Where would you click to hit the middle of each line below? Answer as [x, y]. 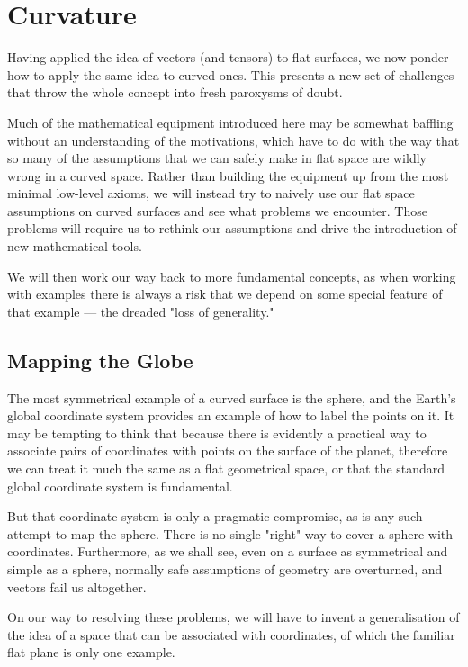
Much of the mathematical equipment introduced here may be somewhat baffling [230, 122]
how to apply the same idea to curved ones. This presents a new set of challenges [231, 74]
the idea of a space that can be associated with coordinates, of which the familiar [231, 634]
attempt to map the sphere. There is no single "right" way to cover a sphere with [230, 533]
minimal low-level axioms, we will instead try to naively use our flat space [211, 193]
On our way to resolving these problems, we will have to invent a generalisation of [234, 617]
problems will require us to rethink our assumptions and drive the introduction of [232, 228]
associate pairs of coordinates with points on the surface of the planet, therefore [228, 451]
